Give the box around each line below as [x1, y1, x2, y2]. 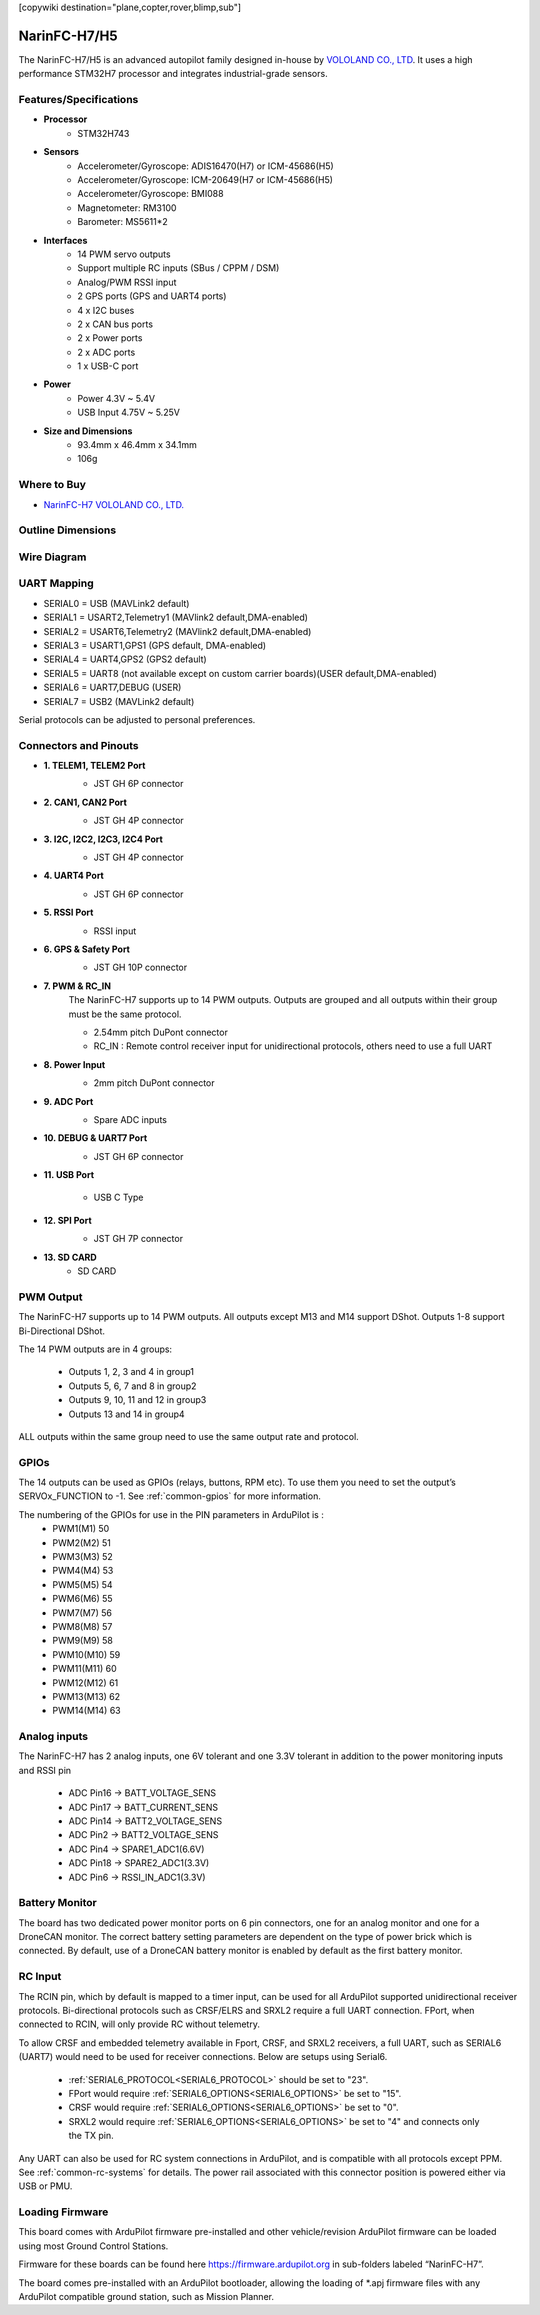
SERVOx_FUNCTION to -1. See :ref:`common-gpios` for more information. [18, 1490, 322, 1502]
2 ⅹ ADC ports [77, 346, 136, 358]
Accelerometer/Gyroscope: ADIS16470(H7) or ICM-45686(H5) [77, 160, 334, 172]
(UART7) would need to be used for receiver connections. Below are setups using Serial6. [18, 2051, 388, 2063]
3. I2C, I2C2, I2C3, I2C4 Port [43, 833, 164, 845]
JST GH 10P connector [93, 961, 188, 974]
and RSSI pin [18, 1764, 72, 1776]
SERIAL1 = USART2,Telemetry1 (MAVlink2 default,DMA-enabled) [43, 611, 309, 624]
